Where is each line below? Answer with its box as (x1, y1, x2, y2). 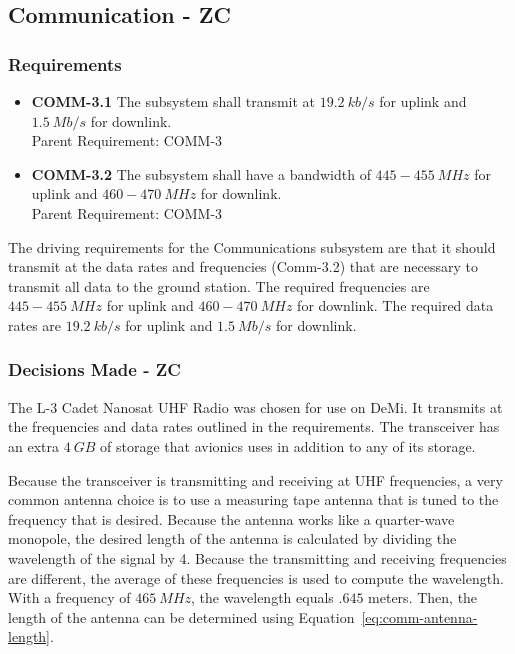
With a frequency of (8, 587, 131, 608)
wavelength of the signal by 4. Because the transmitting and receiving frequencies (8, 547, 507, 568)
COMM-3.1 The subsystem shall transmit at (31, 91, 316, 111)
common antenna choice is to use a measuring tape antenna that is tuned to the (8, 489, 499, 510)
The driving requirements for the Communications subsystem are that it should (8, 236, 496, 257)
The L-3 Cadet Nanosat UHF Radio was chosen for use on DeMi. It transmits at (8, 396, 503, 417)
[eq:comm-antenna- (361, 606, 478, 627)
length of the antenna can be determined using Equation (8, 606, 355, 627)
